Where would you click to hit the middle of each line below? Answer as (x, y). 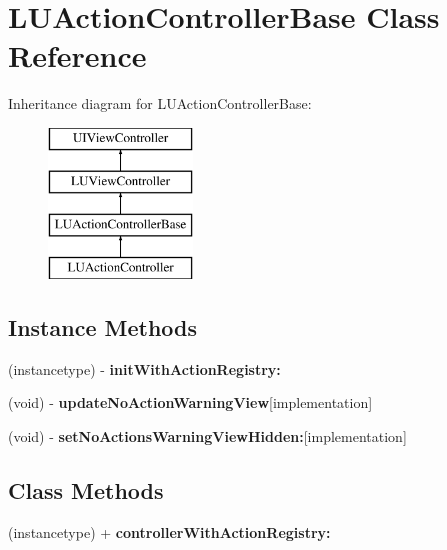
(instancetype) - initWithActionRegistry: (144, 368)
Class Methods (86, 490)
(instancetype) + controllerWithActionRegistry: (169, 531)
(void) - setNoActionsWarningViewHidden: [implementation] (207, 436)
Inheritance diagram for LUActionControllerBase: (160, 103)
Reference (77, 55)
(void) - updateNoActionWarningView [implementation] (190, 402)
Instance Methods (102, 327)
